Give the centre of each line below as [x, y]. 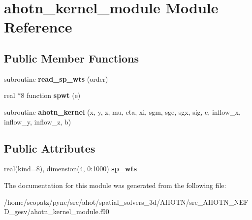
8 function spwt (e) [51, 95]
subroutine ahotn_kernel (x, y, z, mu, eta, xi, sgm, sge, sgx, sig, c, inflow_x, [122, 111]
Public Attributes [50, 148]
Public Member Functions [71, 58]
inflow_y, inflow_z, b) [38, 121]
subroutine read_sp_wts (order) [56, 79]
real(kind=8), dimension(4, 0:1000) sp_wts [71, 169]
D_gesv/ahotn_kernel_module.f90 [57, 211]
